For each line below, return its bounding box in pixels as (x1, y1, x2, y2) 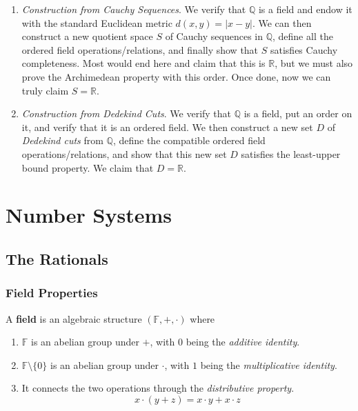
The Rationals (6, 248, 108, 269)
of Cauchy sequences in (165, 29, 263, 43)
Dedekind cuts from (21, 133, 103, 148)
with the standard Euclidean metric (21, 15, 172, 30)
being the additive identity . (186, 334, 300, 349)
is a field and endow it (258, 2, 352, 16)
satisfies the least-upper (241, 146, 341, 161)
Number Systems (6, 201, 172, 229)
